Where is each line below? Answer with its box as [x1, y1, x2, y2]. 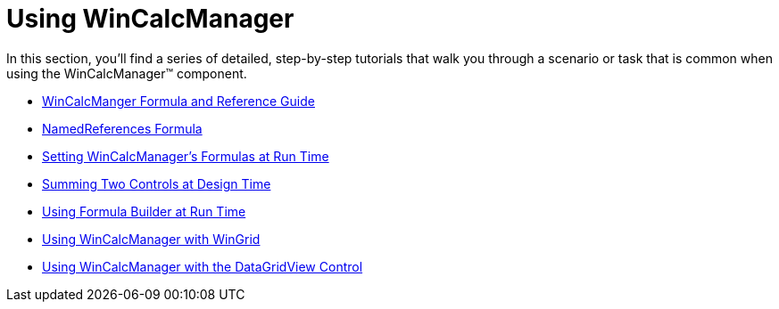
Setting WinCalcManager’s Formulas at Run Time [42, 148, 329, 164]
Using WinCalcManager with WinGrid [42, 231, 261, 247]
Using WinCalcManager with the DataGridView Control [42, 258, 363, 274]
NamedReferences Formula [42, 120, 203, 136]
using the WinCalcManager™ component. [6, 65, 247, 81]
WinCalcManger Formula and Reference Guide [42, 93, 315, 109]
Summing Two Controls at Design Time [42, 175, 271, 191]
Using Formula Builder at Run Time [42, 203, 246, 219]
